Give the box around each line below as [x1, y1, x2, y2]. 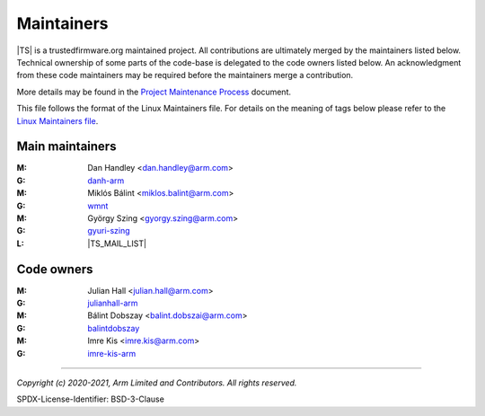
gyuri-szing [87, 226, 130, 236]
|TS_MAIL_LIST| [87, 238, 147, 249]
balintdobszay [87, 323, 140, 333]
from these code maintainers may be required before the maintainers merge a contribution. [16, 70, 354, 81]
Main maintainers [16, 139, 117, 155]
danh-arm [87, 175, 125, 186]
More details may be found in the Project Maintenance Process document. [16, 86, 292, 97]
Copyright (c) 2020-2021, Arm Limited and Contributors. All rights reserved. [16, 377, 297, 388]
